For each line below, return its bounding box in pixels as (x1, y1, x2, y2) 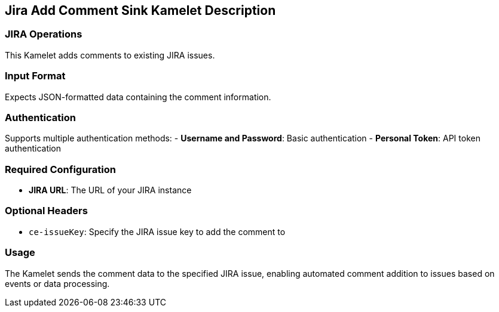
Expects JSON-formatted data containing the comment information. (5, 91, 271, 102)
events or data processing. (5, 278, 110, 289)
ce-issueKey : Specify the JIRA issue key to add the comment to (29, 226, 286, 237)
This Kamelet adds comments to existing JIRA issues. (5, 50, 215, 60)
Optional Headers (5, 205, 88, 217)
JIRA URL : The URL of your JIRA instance (29, 185, 192, 196)
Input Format (5, 70, 66, 82)
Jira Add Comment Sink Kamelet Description (5, 3, 276, 18)
